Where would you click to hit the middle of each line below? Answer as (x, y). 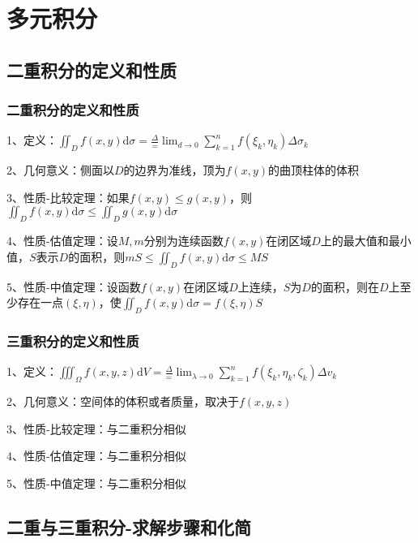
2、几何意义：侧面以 (60, 170)
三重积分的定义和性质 (73, 340)
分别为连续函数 (183, 241)
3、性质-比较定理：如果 (68, 197)
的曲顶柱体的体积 (314, 170)
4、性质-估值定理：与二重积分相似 (96, 456)
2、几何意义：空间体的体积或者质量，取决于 (123, 401)
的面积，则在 (345, 286)
